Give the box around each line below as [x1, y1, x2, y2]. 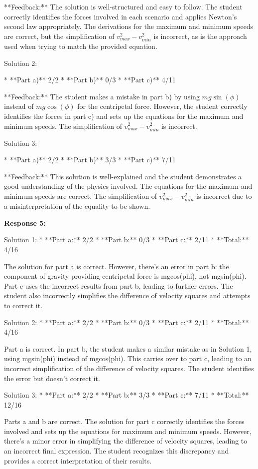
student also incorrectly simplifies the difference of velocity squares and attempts [4, 290, 251, 301]
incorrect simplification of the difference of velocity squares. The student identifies [4, 363, 254, 373]
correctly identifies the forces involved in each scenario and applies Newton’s [4, 11, 237, 21]
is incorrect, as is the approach [153, 30, 247, 41]
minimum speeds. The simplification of [4, 120, 123, 131]
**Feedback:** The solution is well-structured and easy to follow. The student [4, 1, 243, 11]
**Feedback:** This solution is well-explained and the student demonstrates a [4, 171, 242, 181]
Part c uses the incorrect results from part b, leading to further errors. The [4, 280, 233, 291]
